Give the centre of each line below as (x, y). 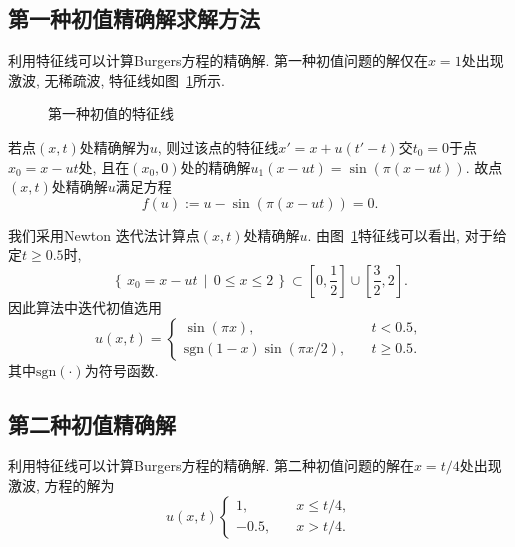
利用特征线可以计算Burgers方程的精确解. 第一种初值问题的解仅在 (218, 60)
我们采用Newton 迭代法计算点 (104, 234)
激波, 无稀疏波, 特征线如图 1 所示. (117, 79)
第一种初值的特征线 (111, 113)
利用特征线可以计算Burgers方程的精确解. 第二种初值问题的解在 (211, 465)
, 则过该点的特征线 (218, 146)
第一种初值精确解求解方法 (134, 18)
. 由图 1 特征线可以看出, (383, 234)
